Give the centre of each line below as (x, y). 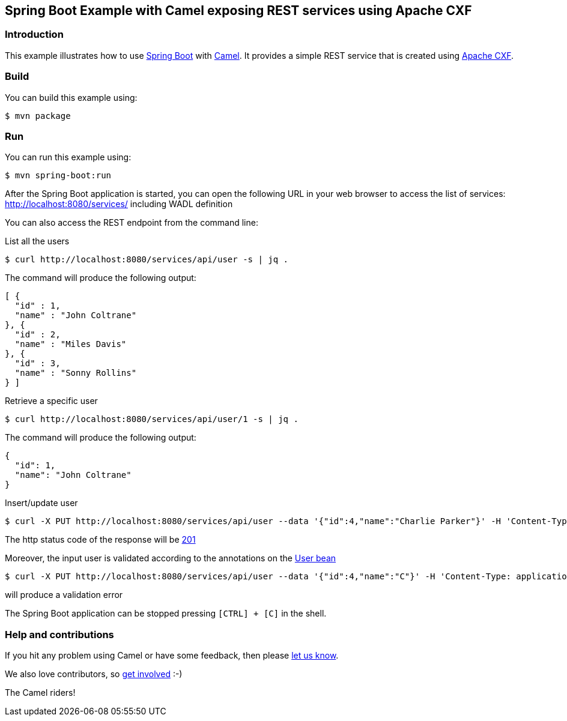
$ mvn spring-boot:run (58, 176)
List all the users (37, 241)
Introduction (34, 35)
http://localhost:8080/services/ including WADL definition (119, 204)
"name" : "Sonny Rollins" (76, 373)
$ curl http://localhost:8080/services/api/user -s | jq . (147, 260)
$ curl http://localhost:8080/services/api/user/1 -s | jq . (152, 419)
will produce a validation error (64, 595)
